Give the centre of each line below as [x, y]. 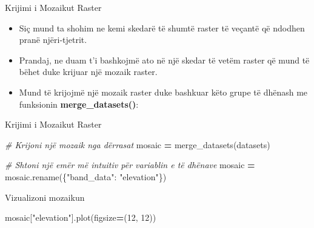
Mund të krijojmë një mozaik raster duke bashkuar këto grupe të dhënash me [163, 92]
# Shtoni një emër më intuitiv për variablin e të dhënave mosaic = [130, 165]
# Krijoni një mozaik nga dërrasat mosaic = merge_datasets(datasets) [138, 144]
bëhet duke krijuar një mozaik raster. [88, 72]
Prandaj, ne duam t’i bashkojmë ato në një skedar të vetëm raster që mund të [164, 60]
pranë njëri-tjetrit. [53, 40]
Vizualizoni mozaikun [45, 197]
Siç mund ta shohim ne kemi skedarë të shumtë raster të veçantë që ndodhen [162, 28]
